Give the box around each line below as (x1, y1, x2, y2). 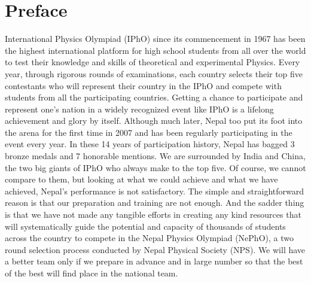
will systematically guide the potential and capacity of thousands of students (5, 220, 286, 232)
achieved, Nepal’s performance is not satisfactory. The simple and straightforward (5, 184, 304, 197)
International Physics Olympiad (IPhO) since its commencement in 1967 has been (5, 32, 306, 45)
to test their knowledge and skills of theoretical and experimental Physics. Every (5, 56, 300, 68)
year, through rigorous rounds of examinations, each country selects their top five (5, 67, 303, 80)
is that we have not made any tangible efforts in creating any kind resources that (5, 208, 301, 221)
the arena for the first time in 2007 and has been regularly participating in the (5, 126, 292, 138)
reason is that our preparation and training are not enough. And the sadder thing (5, 196, 304, 209)
